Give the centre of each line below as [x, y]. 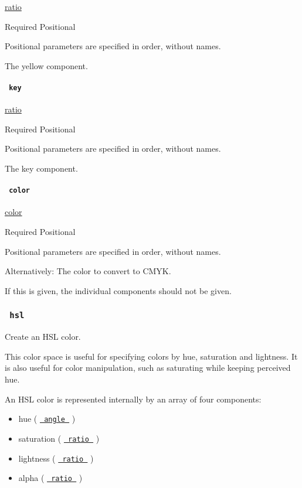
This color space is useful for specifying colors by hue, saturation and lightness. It [151, 356]
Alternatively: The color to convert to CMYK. [88, 271]
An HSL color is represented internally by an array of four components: [133, 399]
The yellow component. [46, 65]
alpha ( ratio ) [50, 478]
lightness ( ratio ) [56, 458]
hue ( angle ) [47, 419]
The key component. [41, 168]
